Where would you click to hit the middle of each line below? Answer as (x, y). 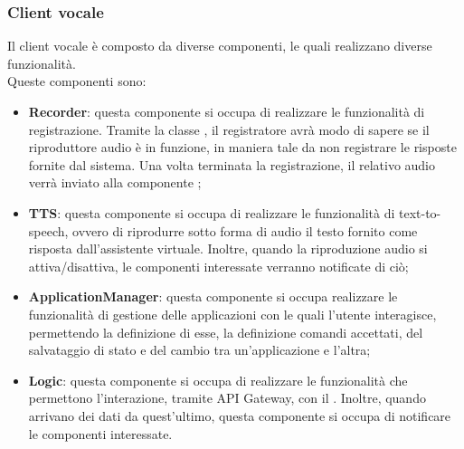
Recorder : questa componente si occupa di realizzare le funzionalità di (227, 111)
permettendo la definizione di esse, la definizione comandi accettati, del (226, 332)
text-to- (420, 212)
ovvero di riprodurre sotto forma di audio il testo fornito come (245, 230)
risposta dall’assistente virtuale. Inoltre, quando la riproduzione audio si (228, 248)
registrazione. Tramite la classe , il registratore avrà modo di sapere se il (229, 129)
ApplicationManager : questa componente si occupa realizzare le (213, 296)
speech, (48, 230)
